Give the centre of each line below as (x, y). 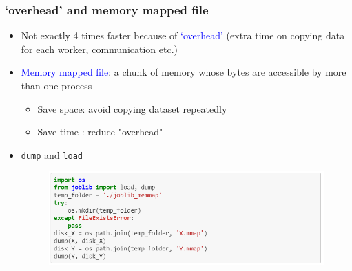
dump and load (52, 154)
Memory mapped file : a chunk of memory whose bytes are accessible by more (184, 72)
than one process (56, 85)
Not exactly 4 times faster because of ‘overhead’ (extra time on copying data (183, 35)
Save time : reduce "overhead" (100, 132)
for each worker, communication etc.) (100, 48)
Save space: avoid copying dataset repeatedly (132, 108)
